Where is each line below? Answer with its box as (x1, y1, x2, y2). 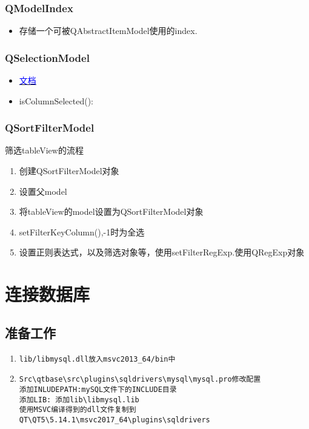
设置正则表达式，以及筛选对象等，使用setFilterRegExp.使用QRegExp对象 (19, 246, 305, 258)
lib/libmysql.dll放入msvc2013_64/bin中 (19, 354, 176, 363)
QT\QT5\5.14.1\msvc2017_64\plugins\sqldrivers (19, 415, 210, 424)
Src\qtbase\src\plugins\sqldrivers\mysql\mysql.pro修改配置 (19, 375, 261, 384)
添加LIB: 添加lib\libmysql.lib (19, 395, 139, 404)
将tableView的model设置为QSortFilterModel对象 (19, 205, 204, 218)
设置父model (19, 184, 67, 197)
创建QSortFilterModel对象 (19, 164, 119, 177)
